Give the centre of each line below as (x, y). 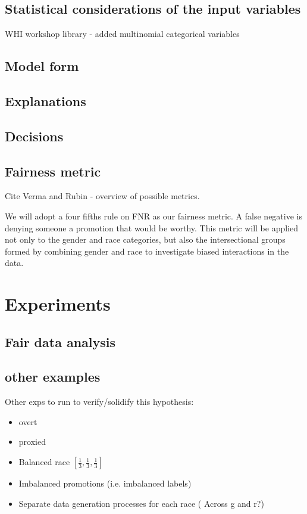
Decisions (34, 136)
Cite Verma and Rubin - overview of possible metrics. (102, 196)
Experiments (58, 304)
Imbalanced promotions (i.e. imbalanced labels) (105, 483)
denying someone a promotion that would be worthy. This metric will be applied (152, 227)
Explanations (46, 100)
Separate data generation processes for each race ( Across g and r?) (141, 503)
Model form (42, 66)
